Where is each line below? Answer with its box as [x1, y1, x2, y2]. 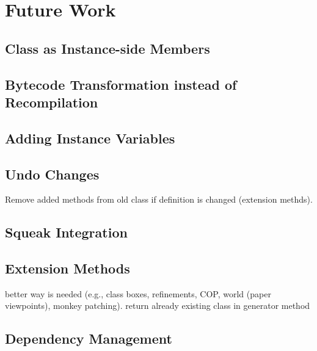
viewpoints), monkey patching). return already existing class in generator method [5, 299, 310, 312]
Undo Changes [5, 164, 100, 183]
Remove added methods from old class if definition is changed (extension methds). [5, 193, 313, 206]
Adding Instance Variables [5, 128, 175, 147]
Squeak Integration [5, 223, 128, 242]
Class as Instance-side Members [5, 38, 210, 57]
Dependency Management [5, 329, 172, 348]
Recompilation [5, 92, 98, 111]
